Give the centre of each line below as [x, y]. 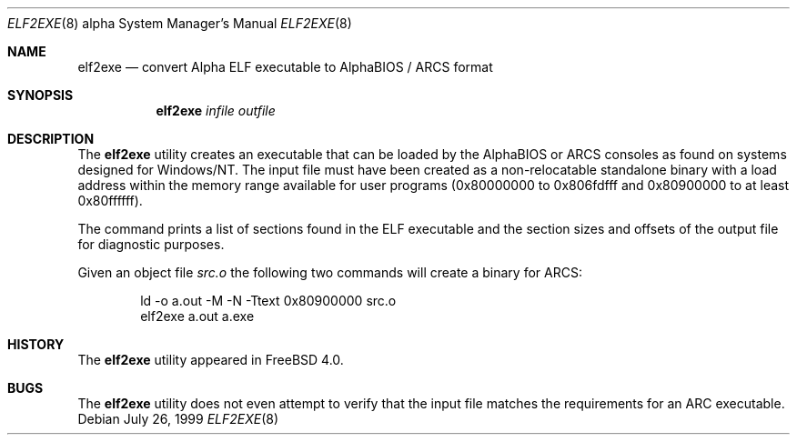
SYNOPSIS [40, 95]
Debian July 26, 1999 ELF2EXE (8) [178, 419]
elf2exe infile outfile [216, 110]
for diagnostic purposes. [151, 244]
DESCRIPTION [51, 139]
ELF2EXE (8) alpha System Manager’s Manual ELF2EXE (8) [180, 23]
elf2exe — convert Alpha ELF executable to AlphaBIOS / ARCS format [285, 67]
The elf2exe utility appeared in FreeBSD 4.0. [211, 360]
